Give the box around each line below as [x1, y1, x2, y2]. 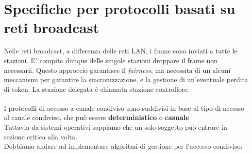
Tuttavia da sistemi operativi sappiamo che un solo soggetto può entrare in [4, 122, 227, 132]
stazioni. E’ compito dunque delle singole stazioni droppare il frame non [4, 55, 218, 65]
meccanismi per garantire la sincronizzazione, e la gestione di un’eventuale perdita [4, 74, 248, 85]
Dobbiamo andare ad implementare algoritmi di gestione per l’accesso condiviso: [4, 141, 243, 151]
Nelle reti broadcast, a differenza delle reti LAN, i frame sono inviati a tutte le [4, 46, 237, 56]
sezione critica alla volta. [4, 131, 77, 141]
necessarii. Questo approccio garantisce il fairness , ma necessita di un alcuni [4, 65, 231, 75]
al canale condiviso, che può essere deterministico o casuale [4, 112, 189, 122]
